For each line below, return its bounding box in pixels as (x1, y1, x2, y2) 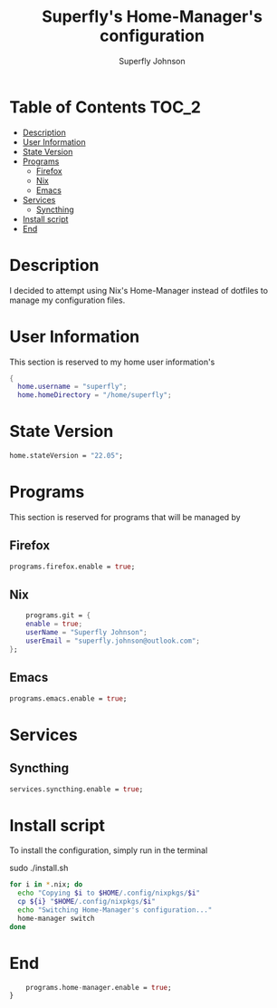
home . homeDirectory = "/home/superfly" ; (17, 391, 172, 400)
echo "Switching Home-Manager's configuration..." (17, 905, 213, 915)
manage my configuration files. (9, 295, 126, 305)
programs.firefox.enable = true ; (9, 562, 136, 571)
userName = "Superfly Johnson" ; (25, 628, 148, 637)
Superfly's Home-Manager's (42, 6, 263, 27)
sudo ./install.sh (9, 863, 69, 874)
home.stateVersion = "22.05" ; (9, 451, 124, 460)
